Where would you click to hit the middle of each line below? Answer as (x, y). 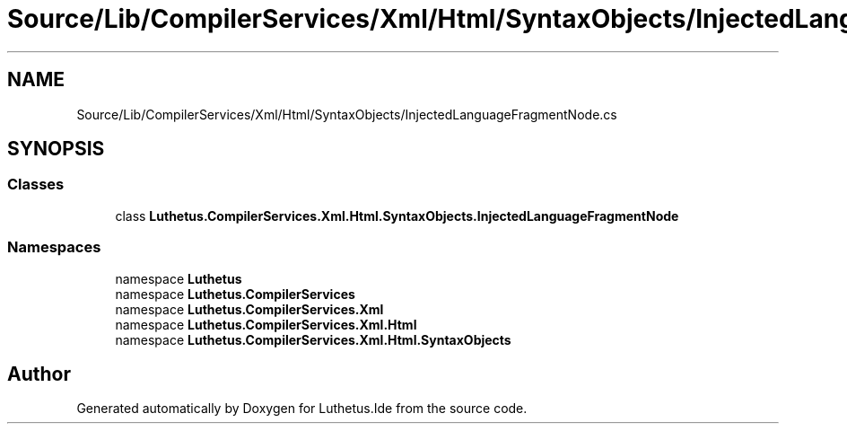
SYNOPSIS (56, 149)
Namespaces (54, 247)
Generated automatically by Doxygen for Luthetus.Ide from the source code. (302, 409)
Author (39, 374)
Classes (36, 185)
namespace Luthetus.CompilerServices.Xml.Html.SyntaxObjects (313, 339)
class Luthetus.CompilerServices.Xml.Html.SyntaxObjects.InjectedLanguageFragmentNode (397, 215)
